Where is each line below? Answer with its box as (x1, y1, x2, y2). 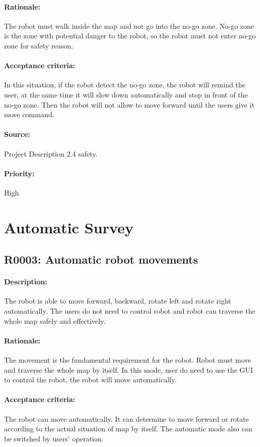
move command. (4, 109, 55, 120)
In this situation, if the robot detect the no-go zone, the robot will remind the (4, 79, 246, 90)
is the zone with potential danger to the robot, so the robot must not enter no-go (4, 30, 256, 41)
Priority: (4, 168, 35, 178)
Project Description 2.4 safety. (4, 148, 98, 159)
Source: (4, 129, 30, 139)
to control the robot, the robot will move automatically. (4, 374, 177, 385)
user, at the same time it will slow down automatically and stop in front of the (4, 89, 248, 100)
